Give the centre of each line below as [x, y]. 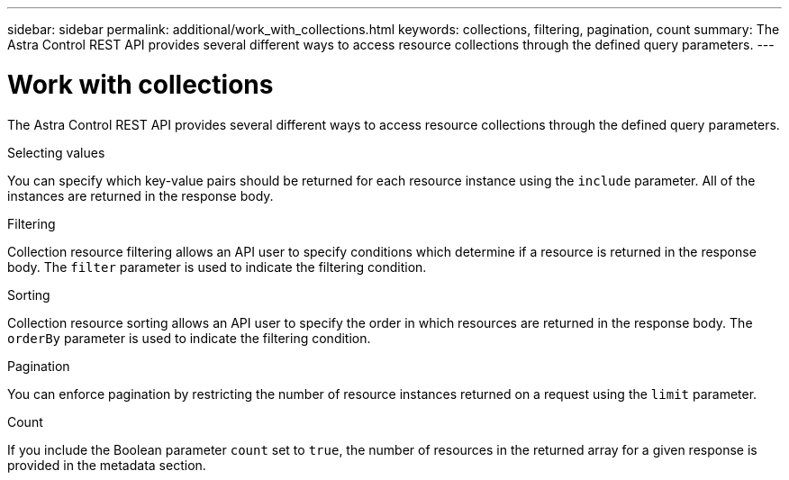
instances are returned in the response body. [141, 195]
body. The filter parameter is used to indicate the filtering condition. [217, 267]
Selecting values [56, 152]
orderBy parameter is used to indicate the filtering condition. [189, 338]
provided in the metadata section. [107, 465]
